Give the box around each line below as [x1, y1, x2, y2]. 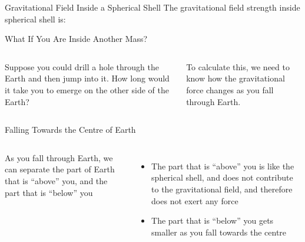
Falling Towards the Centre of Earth [5, 123, 136, 136]
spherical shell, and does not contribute [151, 171, 293, 184]
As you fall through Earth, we [5, 151, 113, 163]
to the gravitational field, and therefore [151, 182, 293, 195]
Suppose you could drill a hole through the [5, 60, 159, 73]
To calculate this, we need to [186, 60, 290, 73]
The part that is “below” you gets [151, 214, 274, 227]
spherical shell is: [5, 12, 66, 25]
